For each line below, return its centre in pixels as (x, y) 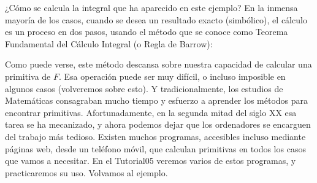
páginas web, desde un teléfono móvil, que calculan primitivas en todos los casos (155, 148)
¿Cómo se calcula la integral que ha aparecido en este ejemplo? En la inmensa (151, 7)
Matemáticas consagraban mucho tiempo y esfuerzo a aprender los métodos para (157, 100)
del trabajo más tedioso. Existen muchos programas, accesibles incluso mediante (155, 136)
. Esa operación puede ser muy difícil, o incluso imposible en (172, 76)
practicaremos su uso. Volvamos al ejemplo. (86, 172)
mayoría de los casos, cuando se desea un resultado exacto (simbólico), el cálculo (156, 19)
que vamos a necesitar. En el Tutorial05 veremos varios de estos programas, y (151, 161)
